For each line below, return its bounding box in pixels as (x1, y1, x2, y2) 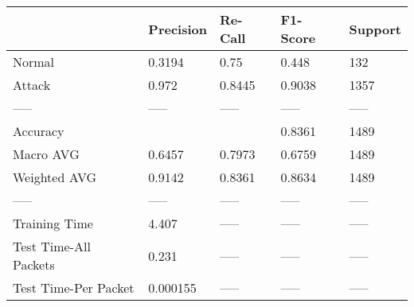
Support (349, 19, 401, 38)
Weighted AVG (13, 168, 97, 186)
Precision (148, 19, 207, 38)
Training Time (13, 214, 93, 232)
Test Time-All (13, 237, 91, 255)
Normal (13, 52, 55, 71)
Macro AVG (13, 145, 80, 163)
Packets (13, 255, 55, 274)
